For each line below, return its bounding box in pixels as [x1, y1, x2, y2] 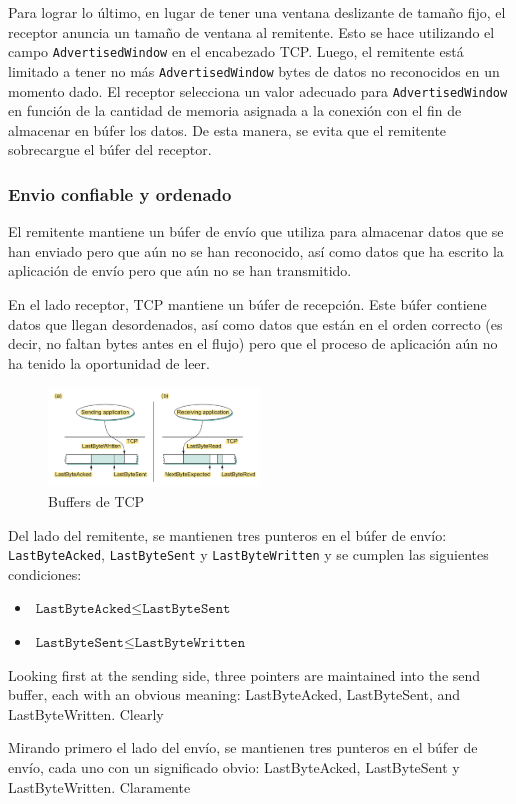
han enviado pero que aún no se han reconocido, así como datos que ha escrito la [8, 240, 504, 261]
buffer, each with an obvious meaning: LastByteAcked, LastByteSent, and [8, 684, 461, 705]
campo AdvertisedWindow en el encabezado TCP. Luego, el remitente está [8, 41, 464, 62]
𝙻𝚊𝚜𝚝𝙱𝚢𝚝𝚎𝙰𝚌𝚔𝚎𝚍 [35, 602, 132, 617]
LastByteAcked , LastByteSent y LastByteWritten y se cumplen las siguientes [8, 544, 489, 565]
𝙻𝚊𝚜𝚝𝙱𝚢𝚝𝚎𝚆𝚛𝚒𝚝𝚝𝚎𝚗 [134, 636, 246, 651]
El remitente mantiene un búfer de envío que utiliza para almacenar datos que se [8, 221, 504, 242]
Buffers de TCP [48, 491, 145, 511]
